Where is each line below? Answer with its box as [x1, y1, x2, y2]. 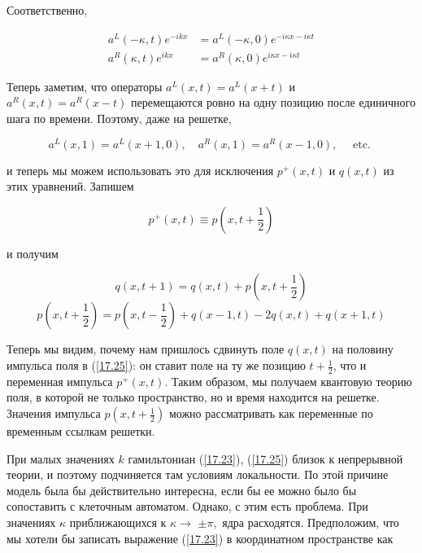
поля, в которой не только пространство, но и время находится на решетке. [7, 388, 380, 406]
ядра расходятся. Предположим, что [222, 514, 399, 531]
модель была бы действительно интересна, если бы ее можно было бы [7, 481, 357, 498]
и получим [7, 244, 59, 261]
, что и [333, 357, 367, 374]
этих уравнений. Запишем [7, 178, 134, 195]
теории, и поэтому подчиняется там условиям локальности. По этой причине [7, 466, 389, 483]
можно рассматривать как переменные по [168, 405, 373, 422]
